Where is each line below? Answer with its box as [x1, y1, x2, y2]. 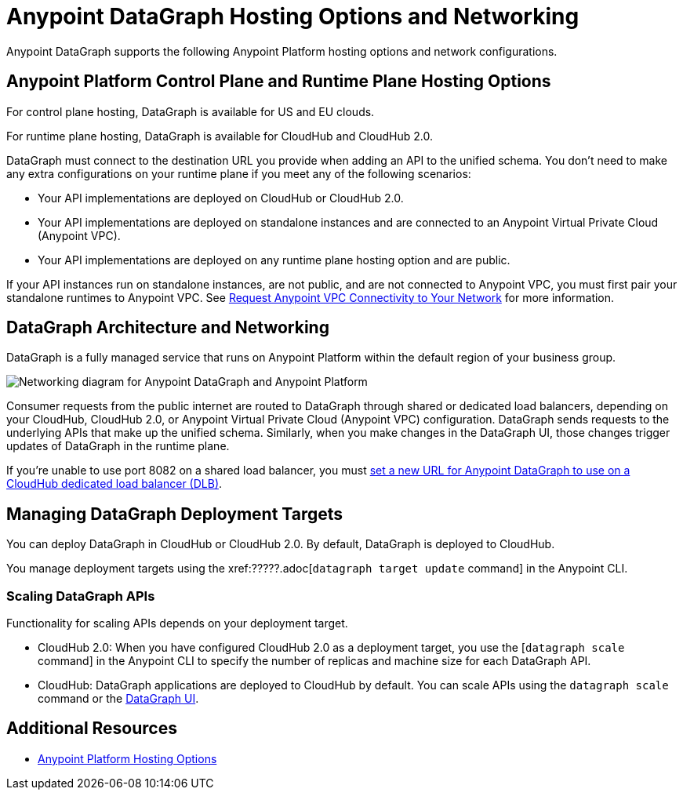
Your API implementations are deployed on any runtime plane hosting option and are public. [38, 253, 510, 267]
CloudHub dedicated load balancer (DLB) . [6, 477, 223, 491]
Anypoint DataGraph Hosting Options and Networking [6, 3, 579, 30]
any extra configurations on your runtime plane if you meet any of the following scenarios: [6, 166, 471, 180]
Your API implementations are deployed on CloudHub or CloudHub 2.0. [38, 191, 404, 205]
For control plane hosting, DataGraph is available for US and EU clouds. [6, 104, 375, 118]
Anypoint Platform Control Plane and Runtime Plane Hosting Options [6, 71, 551, 92]
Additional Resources [6, 718, 177, 739]
